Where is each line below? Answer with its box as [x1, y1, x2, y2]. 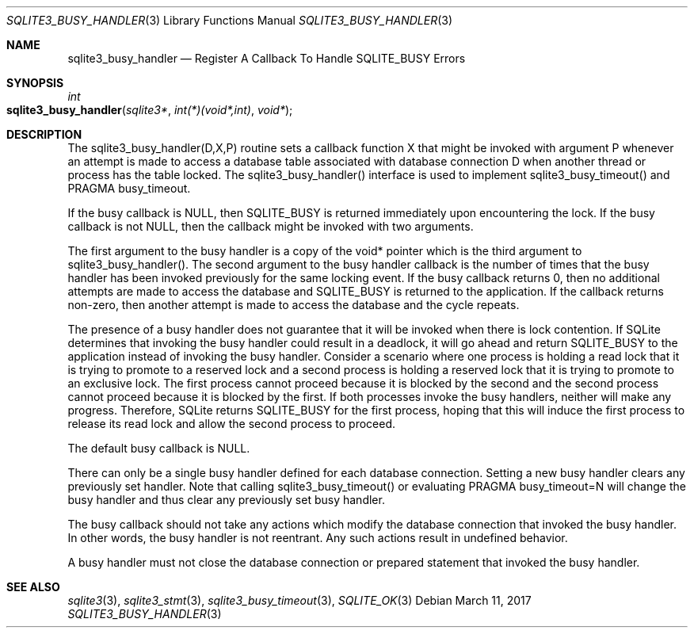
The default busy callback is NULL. [67, 441, 250, 455]
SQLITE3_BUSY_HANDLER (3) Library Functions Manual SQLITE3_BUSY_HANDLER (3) [6, 13, 453, 27]
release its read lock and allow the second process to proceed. [67, 417, 395, 430]
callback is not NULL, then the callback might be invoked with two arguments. [67, 220, 474, 233]
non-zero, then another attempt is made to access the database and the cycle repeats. [67, 298, 520, 311]
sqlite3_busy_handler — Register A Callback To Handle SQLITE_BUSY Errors [67, 52, 466, 65]
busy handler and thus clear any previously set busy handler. [67, 493, 385, 506]
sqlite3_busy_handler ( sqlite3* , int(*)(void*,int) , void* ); [6, 103, 293, 116]
